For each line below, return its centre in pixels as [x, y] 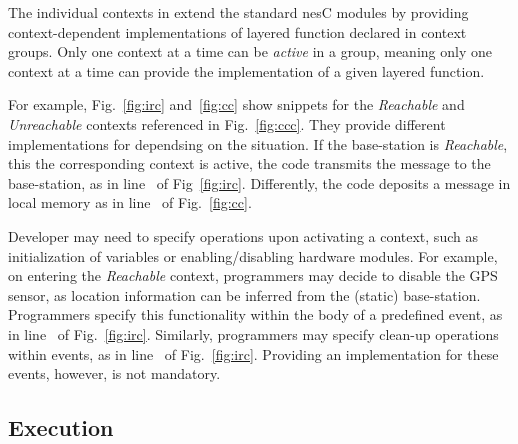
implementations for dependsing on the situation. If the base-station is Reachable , [258, 143]
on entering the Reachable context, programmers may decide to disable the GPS [253, 275]
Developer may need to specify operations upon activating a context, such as [243, 235]
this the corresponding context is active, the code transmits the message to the [249, 163]
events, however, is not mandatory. [114, 373]
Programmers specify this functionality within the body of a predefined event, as [255, 314]
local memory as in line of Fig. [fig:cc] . [130, 202]
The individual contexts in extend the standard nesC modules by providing [238, 12]
